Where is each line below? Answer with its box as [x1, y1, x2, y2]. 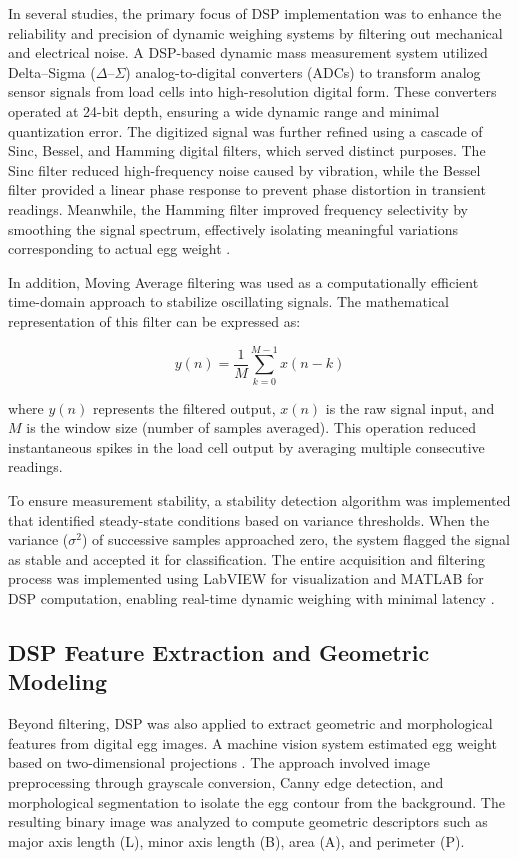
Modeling [8, 666, 108, 697]
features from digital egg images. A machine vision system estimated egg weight [8, 732, 497, 753]
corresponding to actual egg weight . [8, 238, 231, 259]
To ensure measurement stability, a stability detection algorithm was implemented [8, 490, 511, 510]
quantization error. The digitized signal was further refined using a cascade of [8, 120, 483, 141]
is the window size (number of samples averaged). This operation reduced [26, 417, 476, 438]
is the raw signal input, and [325, 397, 495, 418]
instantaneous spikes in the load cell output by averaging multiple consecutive [8, 436, 485, 457]
